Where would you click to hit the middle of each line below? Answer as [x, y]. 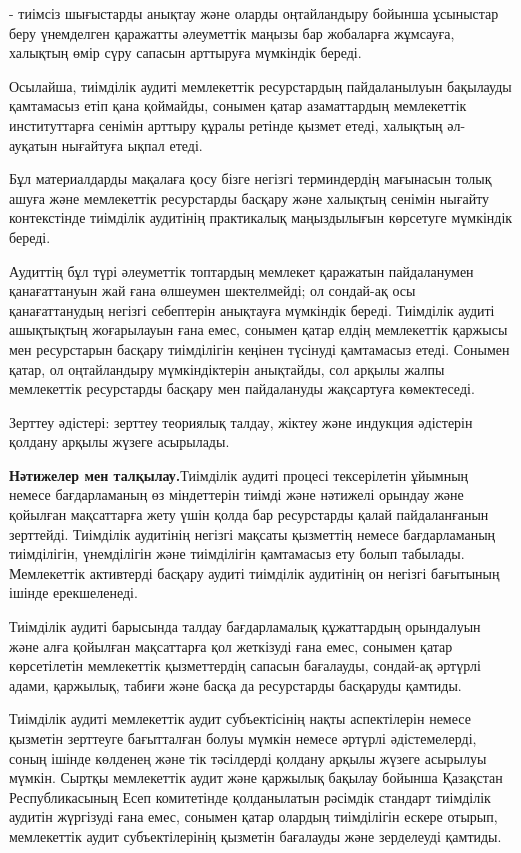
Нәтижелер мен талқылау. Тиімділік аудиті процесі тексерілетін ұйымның [239, 474]
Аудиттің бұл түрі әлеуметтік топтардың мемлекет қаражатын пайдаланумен [241, 270]
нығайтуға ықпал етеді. [132, 144]
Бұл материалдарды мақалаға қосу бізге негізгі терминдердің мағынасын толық [250, 178]
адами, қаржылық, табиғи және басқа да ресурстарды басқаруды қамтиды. [235, 684]
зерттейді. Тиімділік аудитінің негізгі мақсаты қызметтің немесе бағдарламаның [252, 533]
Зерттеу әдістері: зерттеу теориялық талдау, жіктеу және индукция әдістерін [241, 421]
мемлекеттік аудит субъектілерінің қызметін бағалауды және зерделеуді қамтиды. [255, 835]
